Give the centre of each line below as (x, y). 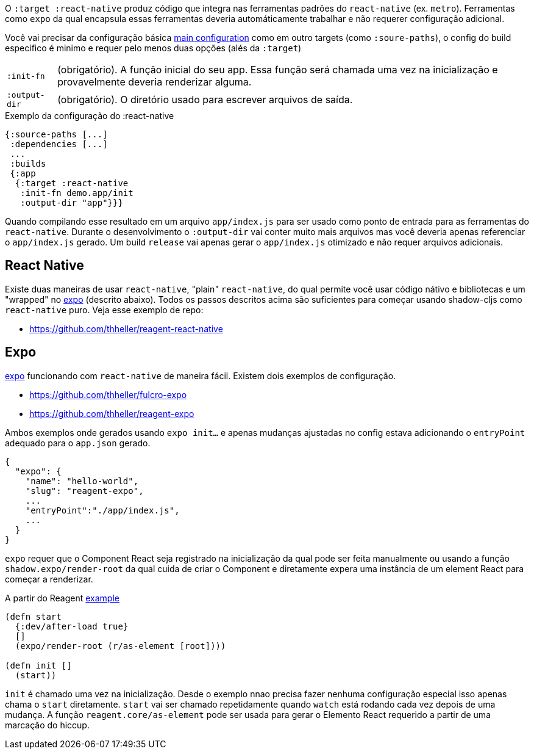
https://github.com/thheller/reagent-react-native (126, 328)
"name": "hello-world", (82, 481)
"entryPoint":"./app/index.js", (102, 510)
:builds (28, 164)
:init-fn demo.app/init (77, 193)
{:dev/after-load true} (72, 626)
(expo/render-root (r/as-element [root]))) (120, 646)
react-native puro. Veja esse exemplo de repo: (104, 310)
